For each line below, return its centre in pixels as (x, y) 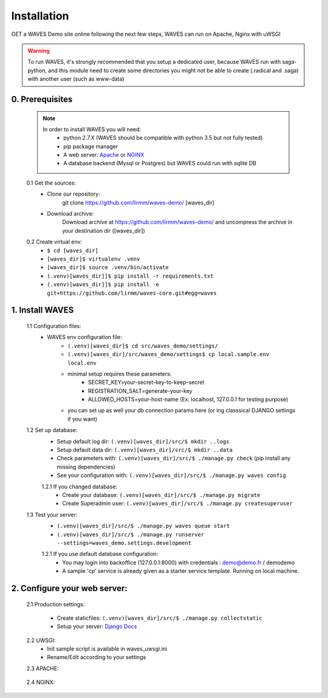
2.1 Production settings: (56, 604)
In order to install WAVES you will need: (92, 129)
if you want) (82, 419)
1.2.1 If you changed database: (80, 487)
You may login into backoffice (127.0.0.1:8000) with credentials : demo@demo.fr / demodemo (179, 563)
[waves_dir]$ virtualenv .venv (94, 259)
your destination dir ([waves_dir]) (104, 230)
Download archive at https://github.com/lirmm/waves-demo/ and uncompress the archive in (177, 222)
